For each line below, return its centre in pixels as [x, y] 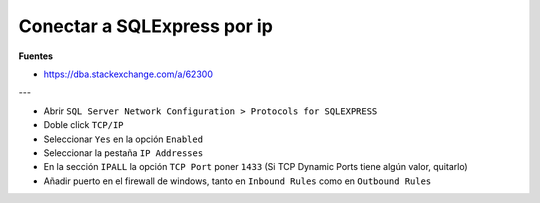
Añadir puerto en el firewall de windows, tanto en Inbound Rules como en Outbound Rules [237, 181]
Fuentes [36, 56]
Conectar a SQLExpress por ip [146, 26]
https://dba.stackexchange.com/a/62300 [128, 74]
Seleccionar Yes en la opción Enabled [123, 139]
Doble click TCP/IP [83, 125]
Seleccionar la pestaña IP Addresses [123, 152]
